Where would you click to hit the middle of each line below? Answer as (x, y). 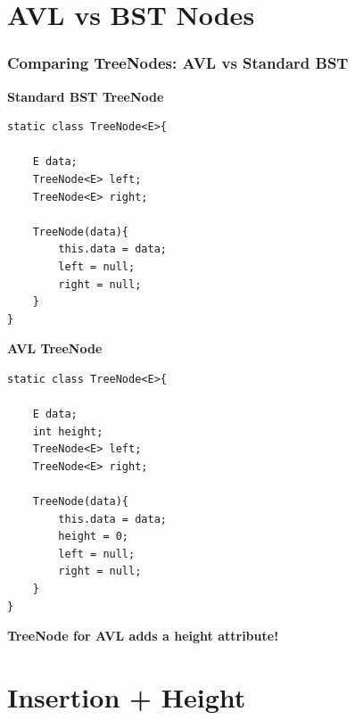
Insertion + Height (127, 697)
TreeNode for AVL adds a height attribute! (143, 636)
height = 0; (94, 537)
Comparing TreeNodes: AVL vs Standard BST (178, 63)
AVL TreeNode (55, 348)
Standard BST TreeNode (86, 96)
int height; (68, 431)
